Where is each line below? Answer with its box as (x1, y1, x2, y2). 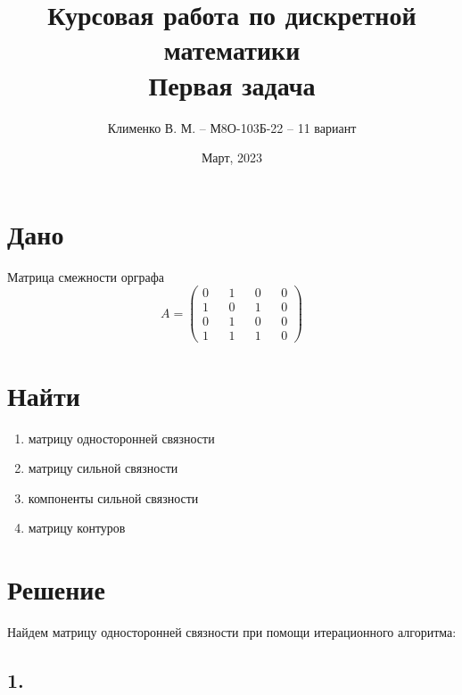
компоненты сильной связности (28, 488, 199, 507)
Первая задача (148, 66, 316, 103)
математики (163, 31, 301, 68)
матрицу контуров (28, 518, 126, 537)
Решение (7, 571, 105, 608)
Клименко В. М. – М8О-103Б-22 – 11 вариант (107, 118, 357, 137)
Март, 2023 (201, 148, 263, 167)
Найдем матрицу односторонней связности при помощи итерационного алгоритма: (7, 623, 457, 641)
